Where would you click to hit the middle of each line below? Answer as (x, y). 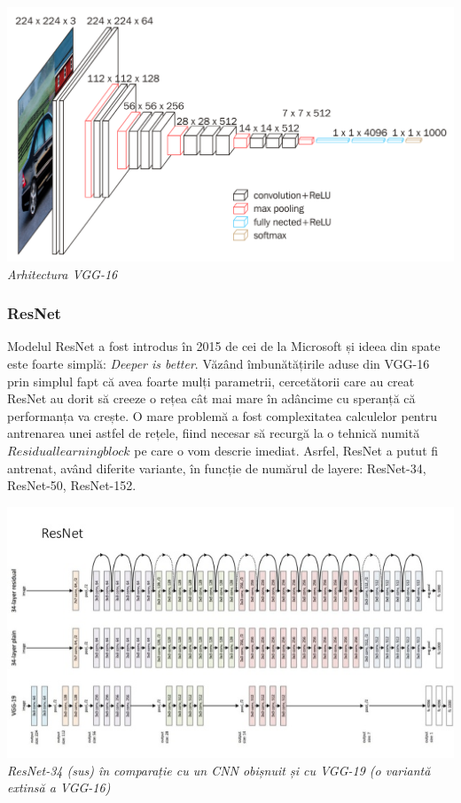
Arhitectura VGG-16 (63, 273)
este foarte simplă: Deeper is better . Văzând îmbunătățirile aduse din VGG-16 (219, 363)
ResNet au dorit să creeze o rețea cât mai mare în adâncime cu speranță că (211, 398)
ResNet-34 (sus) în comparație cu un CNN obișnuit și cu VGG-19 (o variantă (219, 770)
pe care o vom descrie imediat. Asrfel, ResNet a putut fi (286, 450)
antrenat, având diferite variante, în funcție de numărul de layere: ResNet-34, (217, 468)
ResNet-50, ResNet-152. (72, 485)
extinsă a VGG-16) (59, 787)
